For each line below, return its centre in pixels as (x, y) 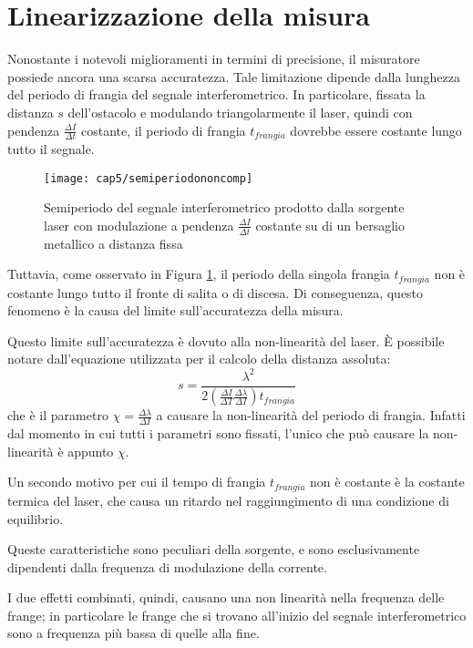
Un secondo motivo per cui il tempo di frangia (137, 482)
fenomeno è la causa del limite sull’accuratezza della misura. (175, 310)
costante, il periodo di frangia (163, 130)
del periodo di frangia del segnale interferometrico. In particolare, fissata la (216, 94)
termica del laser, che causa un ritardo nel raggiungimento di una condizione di (228, 500)
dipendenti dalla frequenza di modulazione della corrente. (167, 566)
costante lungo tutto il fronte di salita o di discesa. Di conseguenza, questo (216, 292)
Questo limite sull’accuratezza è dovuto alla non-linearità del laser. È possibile (226, 340)
